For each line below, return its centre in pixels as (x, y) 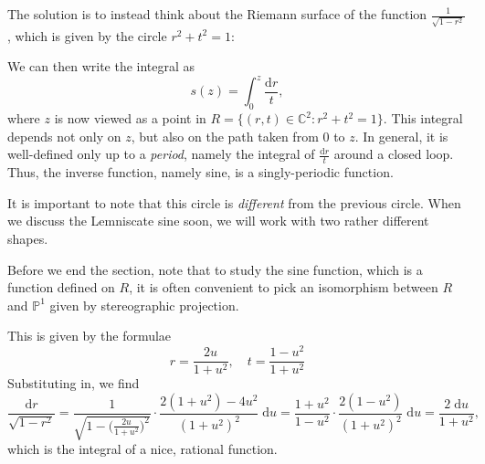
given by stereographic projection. (144, 305)
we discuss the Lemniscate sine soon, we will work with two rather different (218, 221)
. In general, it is (401, 136)
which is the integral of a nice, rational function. (142, 449)
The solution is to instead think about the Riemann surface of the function (217, 14)
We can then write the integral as (101, 66)
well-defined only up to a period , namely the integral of (161, 154)
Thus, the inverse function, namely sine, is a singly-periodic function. (200, 172)
